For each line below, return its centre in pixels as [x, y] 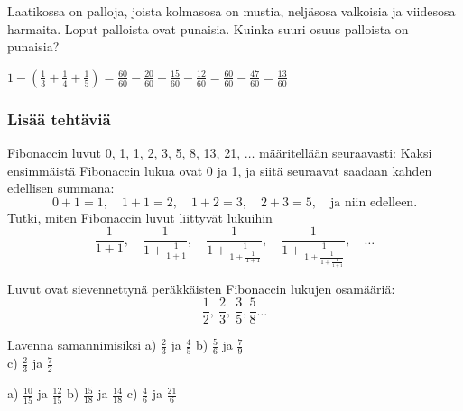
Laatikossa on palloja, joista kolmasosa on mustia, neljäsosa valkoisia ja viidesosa [231, 11]
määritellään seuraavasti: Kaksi [346, 152]
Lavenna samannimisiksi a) [82, 345]
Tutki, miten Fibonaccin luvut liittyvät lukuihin [140, 217]
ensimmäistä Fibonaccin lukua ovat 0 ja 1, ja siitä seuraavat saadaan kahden [220, 170]
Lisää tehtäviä [59, 119]
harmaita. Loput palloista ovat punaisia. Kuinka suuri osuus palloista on [208, 28]
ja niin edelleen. [374, 202]
